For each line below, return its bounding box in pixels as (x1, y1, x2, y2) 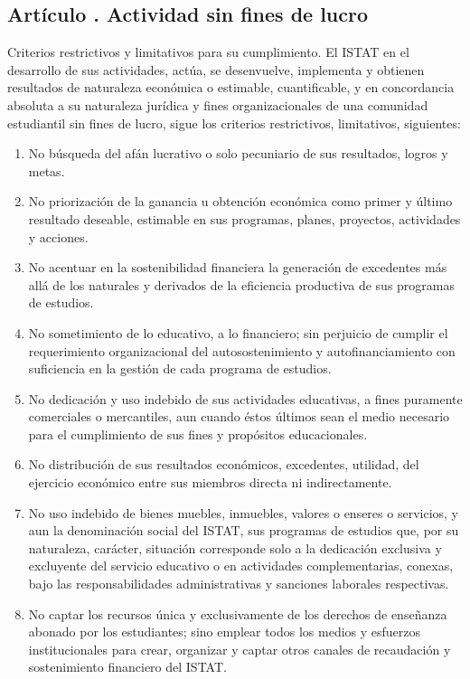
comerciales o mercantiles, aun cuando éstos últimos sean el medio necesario (28, 407, 450, 426)
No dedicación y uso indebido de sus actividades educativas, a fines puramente (28, 389, 463, 408)
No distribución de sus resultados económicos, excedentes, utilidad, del (28, 455, 419, 474)
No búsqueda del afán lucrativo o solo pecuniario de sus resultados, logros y (28, 144, 448, 163)
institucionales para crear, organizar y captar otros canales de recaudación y (28, 639, 451, 658)
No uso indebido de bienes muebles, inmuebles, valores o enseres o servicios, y (28, 503, 458, 522)
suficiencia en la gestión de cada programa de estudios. (28, 359, 332, 378)
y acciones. (28, 227, 89, 246)
